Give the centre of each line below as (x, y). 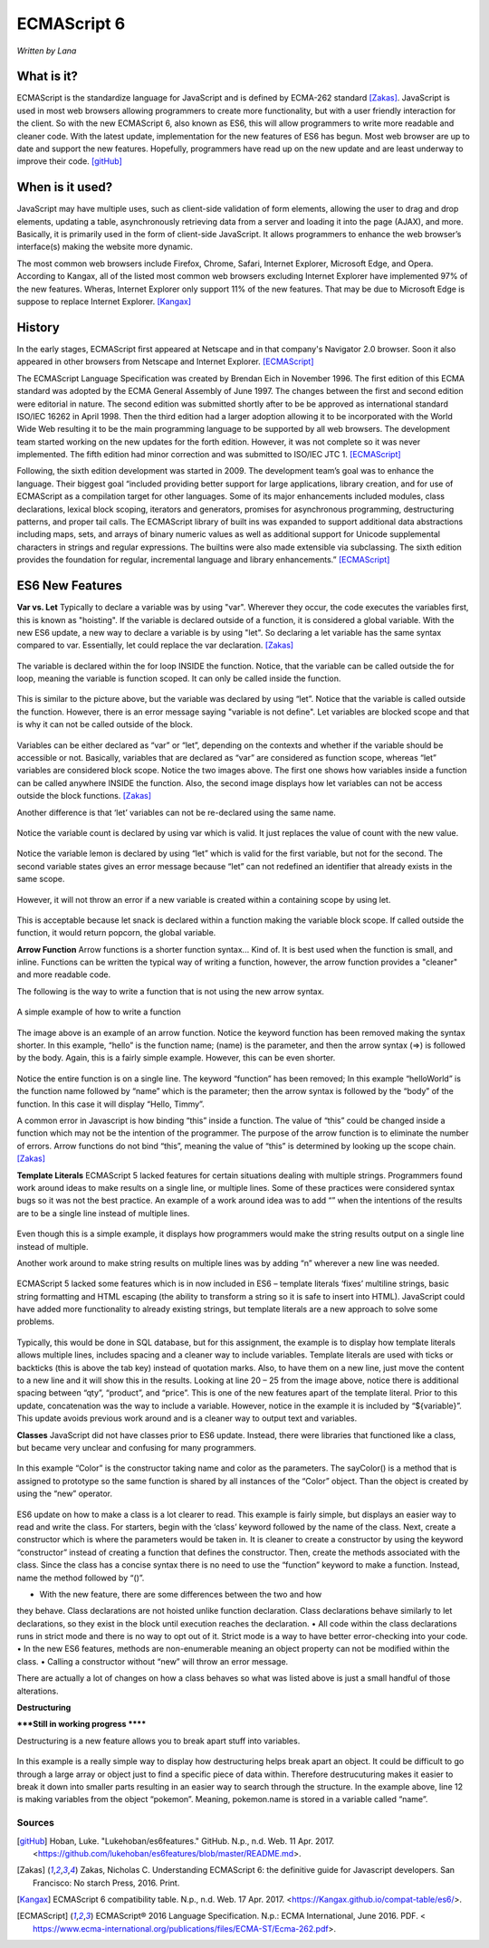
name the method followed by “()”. (81, 1578)
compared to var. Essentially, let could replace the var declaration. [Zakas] (155, 645)
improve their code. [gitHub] (69, 161)
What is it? (48, 77)
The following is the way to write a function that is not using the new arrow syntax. (171, 991)
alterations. (38, 1691)
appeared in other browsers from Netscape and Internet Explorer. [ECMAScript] (165, 361)
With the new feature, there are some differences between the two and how (181, 1594)
